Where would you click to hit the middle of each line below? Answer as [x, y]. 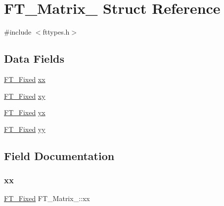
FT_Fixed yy [25, 129]
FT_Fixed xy [25, 96]
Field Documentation [59, 155]
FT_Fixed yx [25, 112]
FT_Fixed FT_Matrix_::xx [47, 198]
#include [18, 32]
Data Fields [34, 59]
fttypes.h [56, 32]
